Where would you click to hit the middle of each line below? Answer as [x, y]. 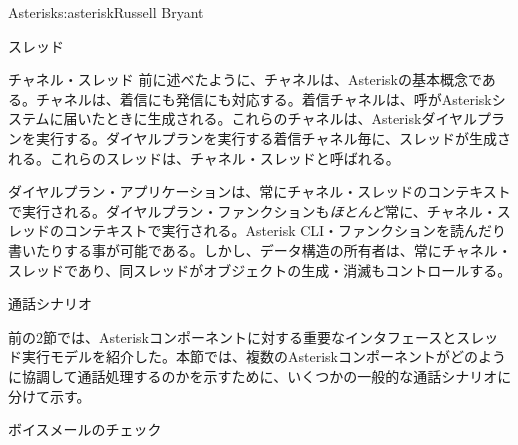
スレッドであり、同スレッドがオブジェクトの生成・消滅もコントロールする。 [260, 269]
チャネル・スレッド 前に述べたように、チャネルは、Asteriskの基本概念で [245, 79]
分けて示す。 [49, 395]
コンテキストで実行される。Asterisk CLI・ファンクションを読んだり [285, 230]
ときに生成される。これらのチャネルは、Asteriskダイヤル [291, 118]
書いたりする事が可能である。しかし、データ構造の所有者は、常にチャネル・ [260, 249]
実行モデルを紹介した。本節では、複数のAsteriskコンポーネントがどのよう [263, 356]
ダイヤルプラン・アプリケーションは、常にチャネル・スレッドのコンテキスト [259, 191]
